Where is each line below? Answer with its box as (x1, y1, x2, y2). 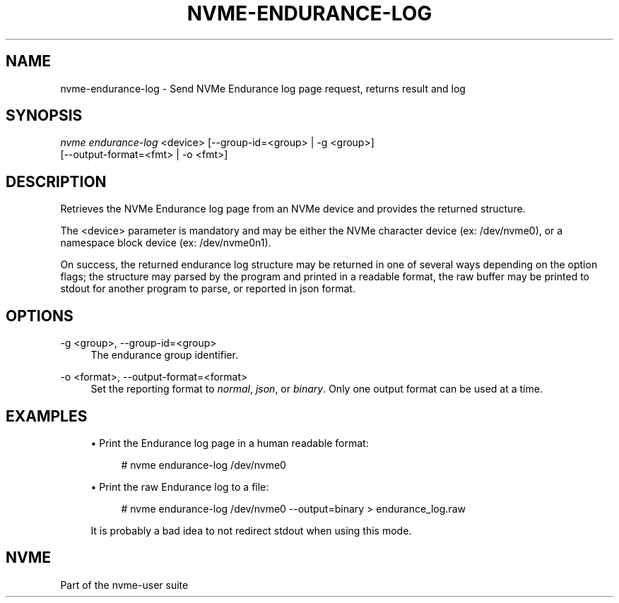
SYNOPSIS (6, 107, 83, 125)
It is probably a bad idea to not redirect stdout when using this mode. (90, 524, 412, 537)
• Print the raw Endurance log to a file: (90, 480, 269, 493)
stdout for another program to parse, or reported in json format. (60, 282, 355, 295)
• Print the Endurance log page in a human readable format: (90, 436, 369, 449)
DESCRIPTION (6, 172, 107, 191)
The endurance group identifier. (90, 349, 238, 362)
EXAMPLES (6, 407, 88, 425)
